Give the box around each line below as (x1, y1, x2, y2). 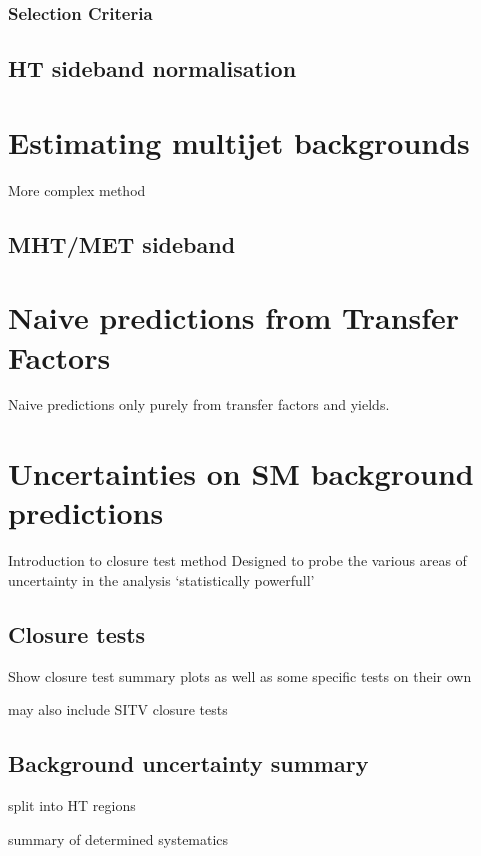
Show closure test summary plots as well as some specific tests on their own (8, 665, 472, 686)
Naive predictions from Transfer (8, 297, 460, 338)
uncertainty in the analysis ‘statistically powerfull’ (8, 569, 315, 590)
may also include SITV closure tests (8, 699, 228, 720)
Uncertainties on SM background (8, 453, 474, 494)
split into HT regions (8, 795, 136, 816)
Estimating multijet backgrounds (8, 121, 470, 162)
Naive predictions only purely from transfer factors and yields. (8, 394, 390, 415)
